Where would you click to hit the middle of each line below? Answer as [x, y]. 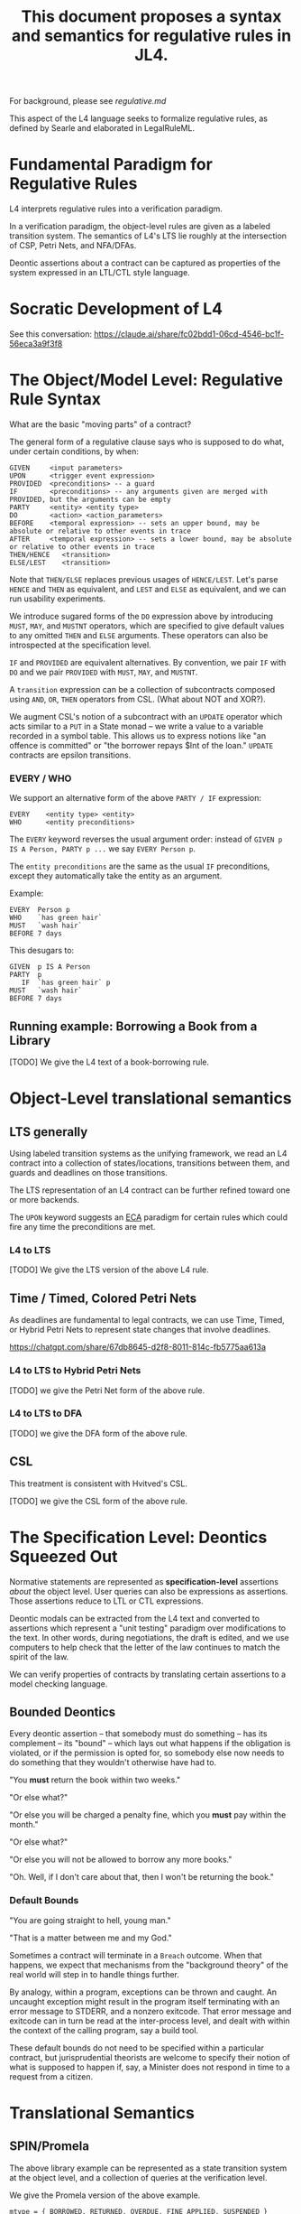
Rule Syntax [55, 400]
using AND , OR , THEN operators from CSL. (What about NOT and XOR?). [137, 699]
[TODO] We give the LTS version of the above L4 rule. [109, 1270]
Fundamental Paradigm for [111, 165]
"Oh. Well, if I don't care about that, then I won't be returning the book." [142, 1877]
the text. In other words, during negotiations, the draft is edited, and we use [150, 1637]
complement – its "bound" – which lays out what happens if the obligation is [150, 1744]
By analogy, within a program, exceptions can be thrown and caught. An [143, 1992]
